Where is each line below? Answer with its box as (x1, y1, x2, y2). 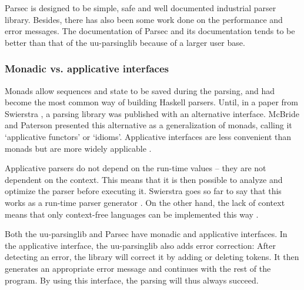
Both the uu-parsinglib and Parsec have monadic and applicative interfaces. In (5, 228, 288, 240)
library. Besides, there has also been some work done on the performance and (5, 13, 283, 25)
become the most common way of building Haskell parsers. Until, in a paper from (5, 96, 298, 108)
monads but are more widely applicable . (5, 142, 152, 154)
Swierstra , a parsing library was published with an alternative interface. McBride (5, 107, 299, 119)
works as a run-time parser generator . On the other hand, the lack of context (5, 196, 285, 208)
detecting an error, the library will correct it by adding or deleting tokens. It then (5, 251, 299, 263)
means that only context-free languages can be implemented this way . (5, 208, 259, 220)
